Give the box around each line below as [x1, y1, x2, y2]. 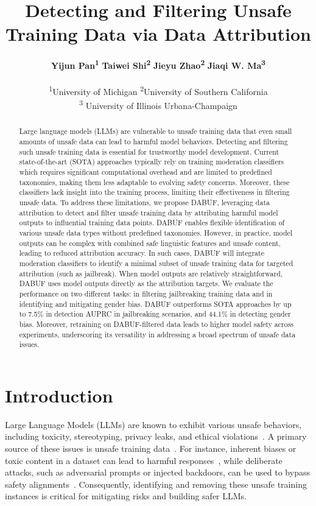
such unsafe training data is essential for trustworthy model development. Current [19, 146, 279, 156]
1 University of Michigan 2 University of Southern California [49, 83, 268, 97]
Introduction [5, 382, 113, 407]
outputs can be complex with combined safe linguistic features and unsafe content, [19, 237, 281, 248]
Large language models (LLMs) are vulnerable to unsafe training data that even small [19, 126, 292, 136]
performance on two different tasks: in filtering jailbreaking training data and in [19, 288, 273, 298]
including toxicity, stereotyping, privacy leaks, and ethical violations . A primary [5, 430, 307, 443]
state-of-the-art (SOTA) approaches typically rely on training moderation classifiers [19, 156, 284, 167]
